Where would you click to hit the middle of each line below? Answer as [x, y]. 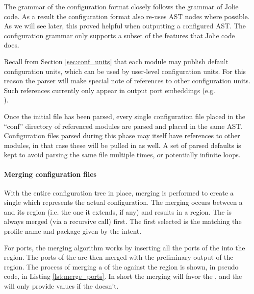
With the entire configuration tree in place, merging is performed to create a [119, 192]
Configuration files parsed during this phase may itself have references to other [122, 135]
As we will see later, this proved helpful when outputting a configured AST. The [125, 26]
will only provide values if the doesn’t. [61, 286]
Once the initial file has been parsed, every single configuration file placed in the [125, 116]
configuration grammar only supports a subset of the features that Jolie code [119, 35]
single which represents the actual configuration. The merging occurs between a [123, 202]
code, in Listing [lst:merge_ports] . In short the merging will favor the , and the [123, 276]
